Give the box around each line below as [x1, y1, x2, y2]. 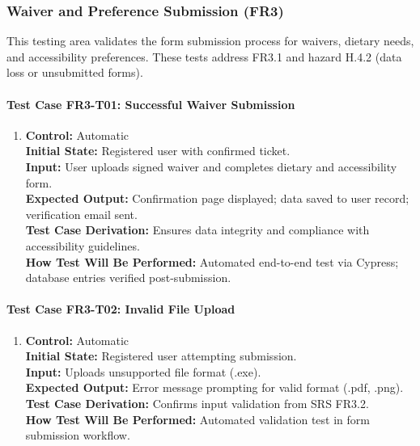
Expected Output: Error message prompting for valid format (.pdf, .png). [25, 379, 404, 396]
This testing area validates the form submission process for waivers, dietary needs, [6, 32, 414, 49]
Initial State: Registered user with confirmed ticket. [25, 142, 291, 159]
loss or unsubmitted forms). [6, 64, 143, 81]
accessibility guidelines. [25, 237, 140, 254]
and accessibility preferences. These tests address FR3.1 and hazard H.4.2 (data [6, 48, 402, 65]
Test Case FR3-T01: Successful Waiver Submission [6, 95, 295, 112]
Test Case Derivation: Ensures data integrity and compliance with [25, 221, 370, 238]
